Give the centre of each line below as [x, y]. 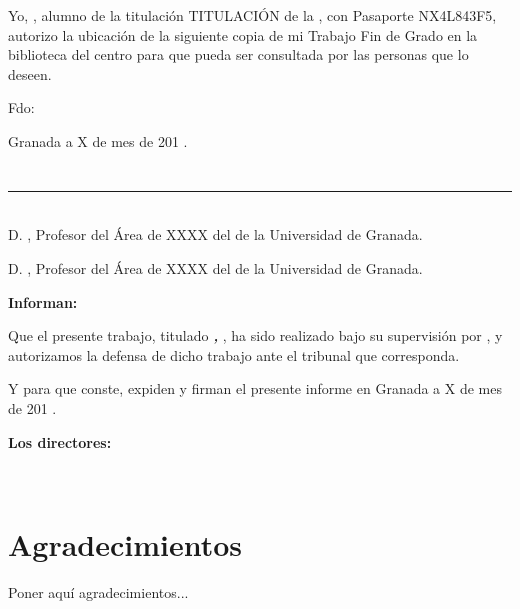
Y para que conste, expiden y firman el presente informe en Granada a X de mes [255, 388]
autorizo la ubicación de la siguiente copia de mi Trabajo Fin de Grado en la [243, 34]
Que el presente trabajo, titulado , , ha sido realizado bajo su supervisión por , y [255, 335]
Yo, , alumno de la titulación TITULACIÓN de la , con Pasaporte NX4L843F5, [252, 15]
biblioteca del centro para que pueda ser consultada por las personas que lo [238, 54]
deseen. [30, 73]
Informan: [43, 301]
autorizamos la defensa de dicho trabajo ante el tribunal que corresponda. [234, 354]
